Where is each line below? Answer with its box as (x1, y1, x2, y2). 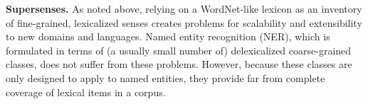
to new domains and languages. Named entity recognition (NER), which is (6, 29, 330, 44)
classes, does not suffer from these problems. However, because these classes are (6, 57, 352, 71)
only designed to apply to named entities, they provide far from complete (6, 70, 325, 85)
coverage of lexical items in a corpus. (6, 84, 166, 99)
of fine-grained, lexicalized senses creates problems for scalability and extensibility (6, 15, 362, 30)
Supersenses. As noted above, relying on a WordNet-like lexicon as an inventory (6, 1, 362, 16)
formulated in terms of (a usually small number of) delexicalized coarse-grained (6, 42, 352, 57)
